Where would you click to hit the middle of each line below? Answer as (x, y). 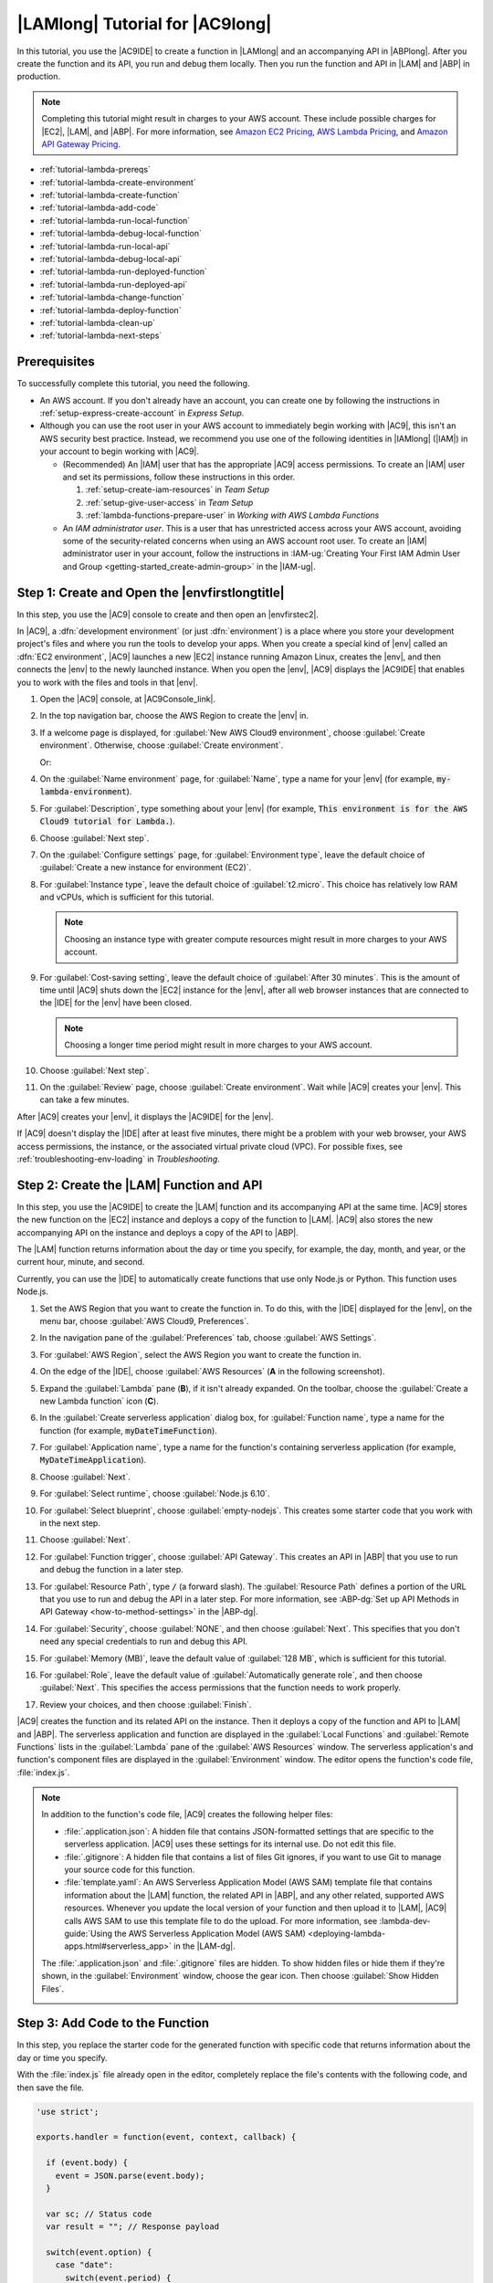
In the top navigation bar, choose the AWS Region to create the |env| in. (174, 716)
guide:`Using (89, 1933)
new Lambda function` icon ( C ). (99, 1401)
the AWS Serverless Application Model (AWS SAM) (210, 1933)
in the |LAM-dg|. (205, 1946)
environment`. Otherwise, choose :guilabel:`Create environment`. (162, 745)
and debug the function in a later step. (112, 1570)
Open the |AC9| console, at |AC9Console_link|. (128, 699)
